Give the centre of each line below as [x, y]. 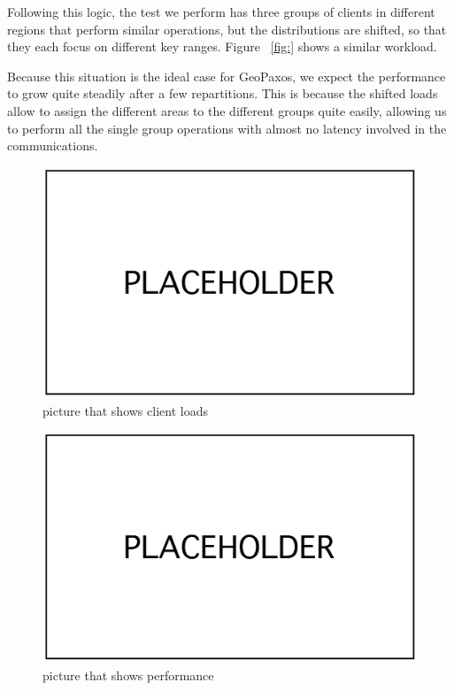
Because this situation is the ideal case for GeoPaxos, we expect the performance [227, 76]
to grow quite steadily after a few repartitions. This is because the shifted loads [223, 93]
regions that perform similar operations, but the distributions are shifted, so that [227, 29]
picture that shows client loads [125, 410]
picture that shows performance [128, 675]
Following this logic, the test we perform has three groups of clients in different [221, 11]
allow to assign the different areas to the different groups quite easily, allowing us [227, 110]
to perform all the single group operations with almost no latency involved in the [227, 128]
